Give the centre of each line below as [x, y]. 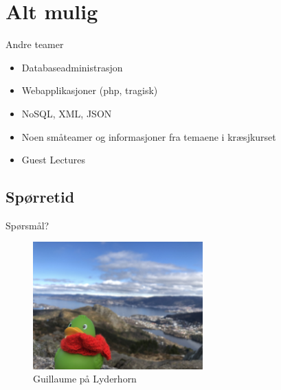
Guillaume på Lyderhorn [85, 379]
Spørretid [40, 197]
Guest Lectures [54, 160]
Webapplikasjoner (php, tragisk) [90, 90]
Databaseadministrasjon [72, 67]
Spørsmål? [27, 225]
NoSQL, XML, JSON [67, 113]
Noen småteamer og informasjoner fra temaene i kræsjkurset [149, 136]
